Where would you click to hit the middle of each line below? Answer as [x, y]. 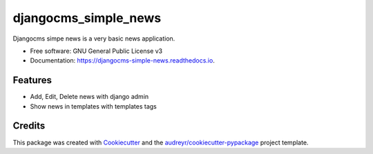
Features [32, 80]
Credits [29, 126]
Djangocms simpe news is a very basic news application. [94, 38]
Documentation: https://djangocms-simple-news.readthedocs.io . [123, 60]
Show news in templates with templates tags [93, 106]
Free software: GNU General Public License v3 [96, 51]
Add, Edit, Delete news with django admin [89, 97]
